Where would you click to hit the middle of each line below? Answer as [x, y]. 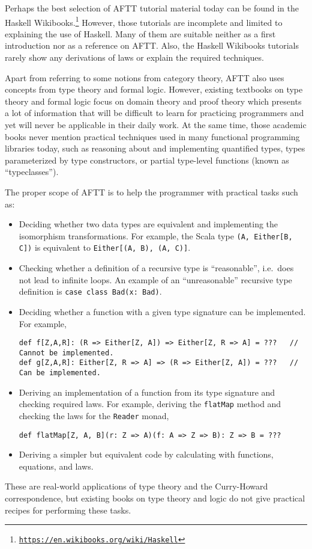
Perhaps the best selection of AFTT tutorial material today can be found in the [152, 8]
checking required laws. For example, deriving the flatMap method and [150, 404]
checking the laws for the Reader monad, [94, 415]
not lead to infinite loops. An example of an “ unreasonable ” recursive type [155, 279]
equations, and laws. [56, 466]
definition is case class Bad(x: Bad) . [90, 291]
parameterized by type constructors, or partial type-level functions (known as [147, 160]
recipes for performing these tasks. [68, 510]
